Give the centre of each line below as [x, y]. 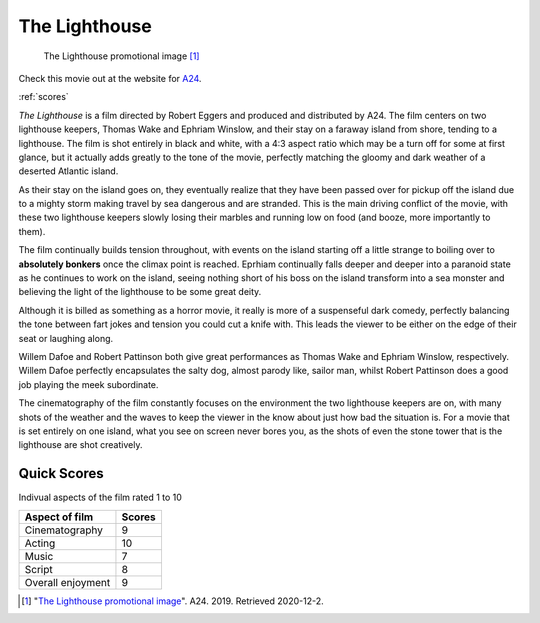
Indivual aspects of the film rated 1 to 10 [100, 497]
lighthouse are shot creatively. [80, 445]
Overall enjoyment [67, 582]
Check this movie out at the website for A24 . [110, 78]
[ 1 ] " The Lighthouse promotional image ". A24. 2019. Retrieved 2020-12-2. [172, 601]
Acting [40, 543]
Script [39, 569]
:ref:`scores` [43, 97]
